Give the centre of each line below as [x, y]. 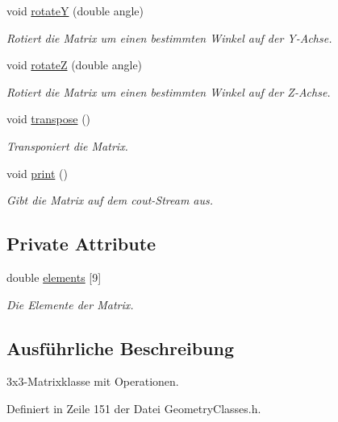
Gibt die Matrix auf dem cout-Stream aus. [110, 200]
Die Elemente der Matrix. [70, 304]
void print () [37, 173]
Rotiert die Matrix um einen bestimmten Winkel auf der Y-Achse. [169, 37]
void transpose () [49, 119]
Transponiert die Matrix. [67, 145]
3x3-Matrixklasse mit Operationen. [93, 381]
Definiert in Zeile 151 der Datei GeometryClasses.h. [134, 408]
